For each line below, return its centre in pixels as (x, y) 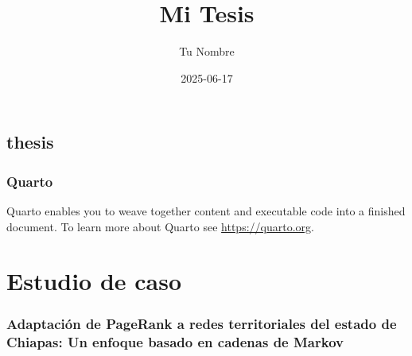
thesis (30, 142)
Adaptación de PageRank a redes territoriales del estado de (202, 324)
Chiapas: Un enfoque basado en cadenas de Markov (175, 342)
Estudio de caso (94, 281)
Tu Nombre (207, 51)
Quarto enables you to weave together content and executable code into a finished (206, 210)
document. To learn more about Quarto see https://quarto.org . (160, 226)
